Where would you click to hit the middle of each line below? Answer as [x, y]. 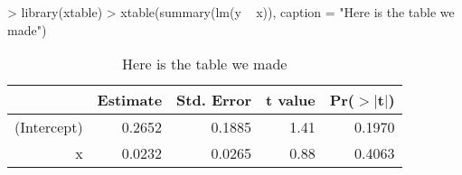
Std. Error [214, 100]
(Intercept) [49, 127]
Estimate [130, 100]
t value [290, 100]
